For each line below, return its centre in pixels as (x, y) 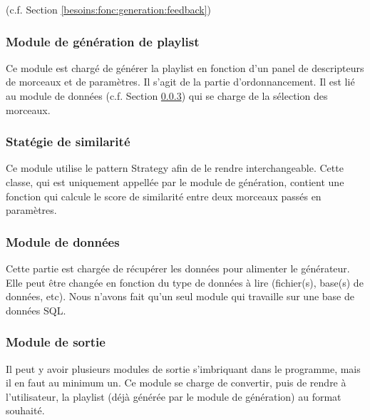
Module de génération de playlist (103, 41)
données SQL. (36, 310)
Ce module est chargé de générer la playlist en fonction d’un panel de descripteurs (185, 67)
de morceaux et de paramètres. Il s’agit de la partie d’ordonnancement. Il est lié (180, 82)
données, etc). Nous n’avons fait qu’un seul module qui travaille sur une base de (180, 296)
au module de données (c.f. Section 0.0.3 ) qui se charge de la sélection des (167, 96)
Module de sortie (56, 342)
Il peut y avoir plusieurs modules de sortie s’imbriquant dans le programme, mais (183, 368)
